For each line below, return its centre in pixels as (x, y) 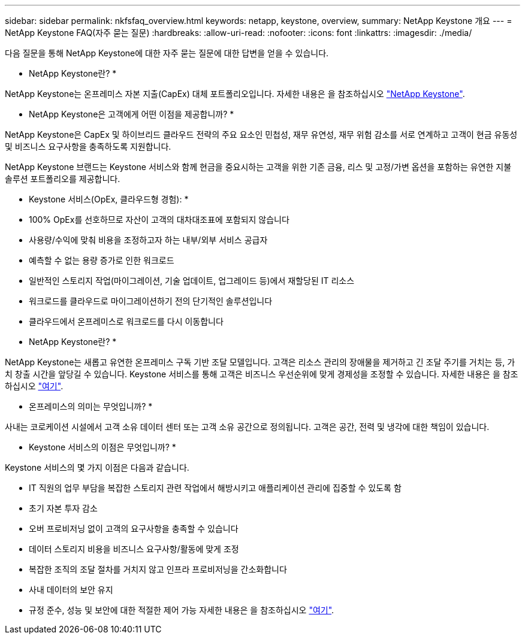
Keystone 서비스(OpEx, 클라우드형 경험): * (109, 199)
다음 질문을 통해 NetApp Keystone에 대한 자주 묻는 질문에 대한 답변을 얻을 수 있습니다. (167, 53)
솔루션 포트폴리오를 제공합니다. (63, 179)
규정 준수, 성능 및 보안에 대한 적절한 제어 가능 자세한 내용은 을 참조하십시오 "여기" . (182, 610)
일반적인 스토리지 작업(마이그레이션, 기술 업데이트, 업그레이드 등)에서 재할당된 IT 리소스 (192, 281)
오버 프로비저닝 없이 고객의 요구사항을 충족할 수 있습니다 (134, 529)
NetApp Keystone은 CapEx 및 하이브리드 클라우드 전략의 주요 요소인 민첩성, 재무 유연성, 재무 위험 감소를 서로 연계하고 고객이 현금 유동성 (261, 134)
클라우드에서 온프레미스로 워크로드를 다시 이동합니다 (126, 321)
